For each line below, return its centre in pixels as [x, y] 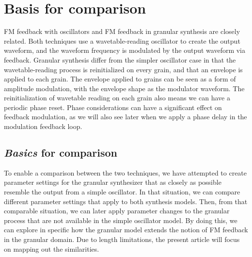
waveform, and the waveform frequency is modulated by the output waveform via [125, 50]
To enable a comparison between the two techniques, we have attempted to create [126, 172]
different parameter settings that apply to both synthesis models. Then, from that [126, 201]
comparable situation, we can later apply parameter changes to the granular [117, 211]
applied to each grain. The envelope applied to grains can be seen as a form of [120, 79]
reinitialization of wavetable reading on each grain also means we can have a [117, 98]
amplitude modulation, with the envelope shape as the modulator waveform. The [124, 88]
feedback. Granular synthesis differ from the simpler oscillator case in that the [120, 59]
